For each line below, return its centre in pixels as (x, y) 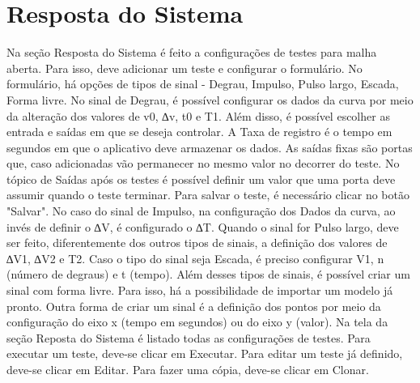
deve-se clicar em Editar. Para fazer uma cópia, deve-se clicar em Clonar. (188, 369)
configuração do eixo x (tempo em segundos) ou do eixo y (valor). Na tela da (197, 322)
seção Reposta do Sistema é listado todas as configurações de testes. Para (189, 337)
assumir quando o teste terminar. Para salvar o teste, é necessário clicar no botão (208, 195)
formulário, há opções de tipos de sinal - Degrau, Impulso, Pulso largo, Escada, (203, 84)
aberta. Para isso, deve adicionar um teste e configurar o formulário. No (185, 68)
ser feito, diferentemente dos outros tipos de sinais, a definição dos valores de (197, 243)
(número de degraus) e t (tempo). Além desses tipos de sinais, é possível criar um (208, 274)
